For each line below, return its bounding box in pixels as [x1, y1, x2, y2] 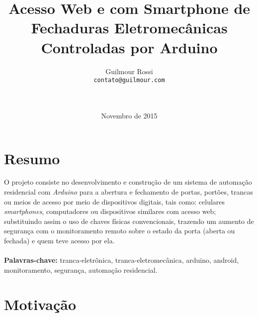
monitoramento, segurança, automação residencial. [4, 264, 158, 275]
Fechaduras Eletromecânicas [31, 17, 228, 38]
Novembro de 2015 [101, 110, 158, 120]
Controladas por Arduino [41, 37, 218, 57]
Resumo [4, 148, 60, 168]
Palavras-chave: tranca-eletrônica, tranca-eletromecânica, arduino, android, [4, 255, 239, 265]
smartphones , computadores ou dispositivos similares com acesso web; [4, 206, 216, 216]
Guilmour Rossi [105, 66, 153, 76]
